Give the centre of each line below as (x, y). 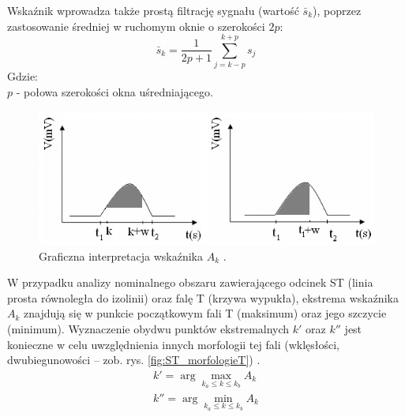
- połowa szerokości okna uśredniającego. (114, 91)
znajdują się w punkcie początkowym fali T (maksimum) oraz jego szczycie (205, 313)
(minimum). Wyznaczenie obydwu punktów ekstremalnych (148, 329)
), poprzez (337, 10)
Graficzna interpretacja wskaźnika (121, 255)
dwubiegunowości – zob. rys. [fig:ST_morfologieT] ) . (134, 360)
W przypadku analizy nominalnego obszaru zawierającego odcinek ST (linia (190, 282)
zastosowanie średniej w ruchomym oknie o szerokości (136, 26)
